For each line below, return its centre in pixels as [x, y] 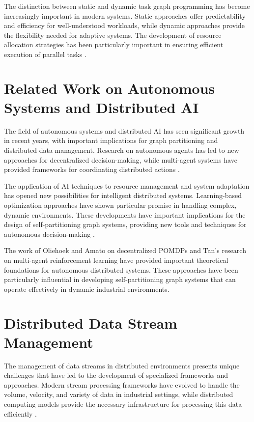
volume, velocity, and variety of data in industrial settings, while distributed [119, 394]
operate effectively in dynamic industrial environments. [87, 289]
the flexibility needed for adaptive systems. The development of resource [113, 35]
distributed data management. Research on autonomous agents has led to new [122, 150]
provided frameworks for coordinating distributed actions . [92, 169]
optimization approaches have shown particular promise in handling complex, [120, 205]
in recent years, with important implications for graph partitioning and [111, 140]
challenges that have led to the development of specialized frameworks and [116, 375]
